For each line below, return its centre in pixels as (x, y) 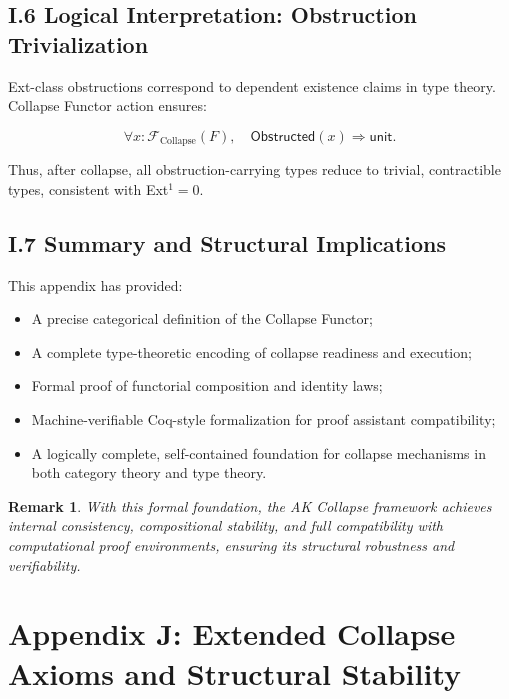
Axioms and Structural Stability (235, 672)
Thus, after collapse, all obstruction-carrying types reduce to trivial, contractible (254, 169)
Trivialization (78, 43)
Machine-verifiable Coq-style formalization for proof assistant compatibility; (263, 419)
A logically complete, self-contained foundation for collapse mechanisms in (258, 452)
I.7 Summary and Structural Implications (227, 242)
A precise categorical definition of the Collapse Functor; (202, 318)
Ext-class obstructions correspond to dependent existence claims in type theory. (252, 85)
